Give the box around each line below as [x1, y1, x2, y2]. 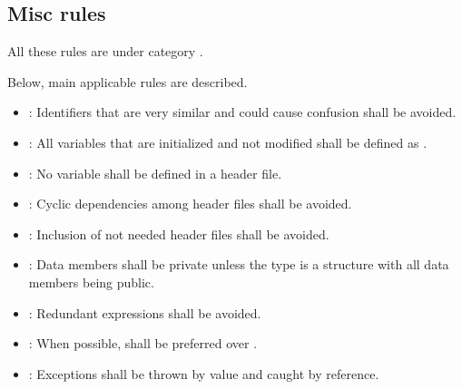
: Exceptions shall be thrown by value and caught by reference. [28, 364, 379, 383]
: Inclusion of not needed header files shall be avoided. [28, 224, 329, 243]
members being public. [28, 272, 154, 291]
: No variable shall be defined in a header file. [28, 163, 282, 182]
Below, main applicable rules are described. [7, 72, 248, 91]
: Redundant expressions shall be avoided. [28, 303, 261, 322]
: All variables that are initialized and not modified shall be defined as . [28, 132, 428, 151]
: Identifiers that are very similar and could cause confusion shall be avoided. [28, 102, 457, 122]
